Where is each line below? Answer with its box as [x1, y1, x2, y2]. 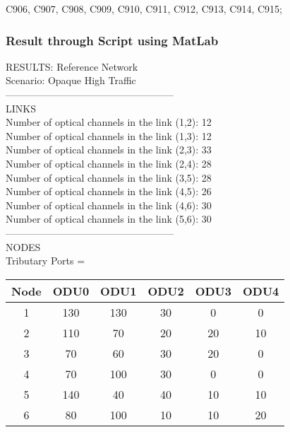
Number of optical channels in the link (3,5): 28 [6, 170, 212, 185]
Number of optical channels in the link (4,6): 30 [6, 197, 212, 212]
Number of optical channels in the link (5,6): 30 [6, 211, 212, 226]
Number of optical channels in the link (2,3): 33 [6, 142, 212, 157]
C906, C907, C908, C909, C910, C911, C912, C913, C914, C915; [6, 1, 282, 16]
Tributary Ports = [6, 253, 85, 268]
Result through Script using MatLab [6, 31, 219, 49]
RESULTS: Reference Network [6, 59, 138, 74]
